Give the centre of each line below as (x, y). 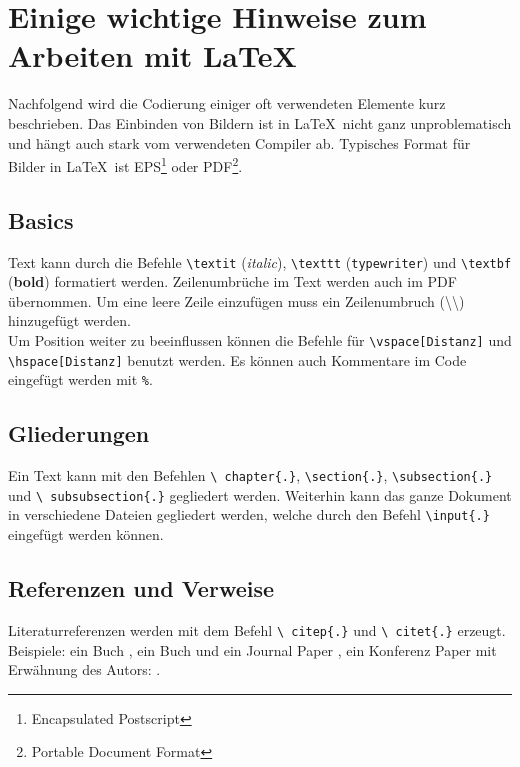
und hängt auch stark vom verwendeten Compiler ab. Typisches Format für (239, 142)
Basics (41, 219)
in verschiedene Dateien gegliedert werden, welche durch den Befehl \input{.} (249, 514)
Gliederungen (79, 433)
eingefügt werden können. (86, 534)
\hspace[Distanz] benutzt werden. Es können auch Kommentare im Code (237, 359)
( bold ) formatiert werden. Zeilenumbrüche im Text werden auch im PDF (232, 281)
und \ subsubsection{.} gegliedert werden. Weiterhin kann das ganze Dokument (260, 494)
